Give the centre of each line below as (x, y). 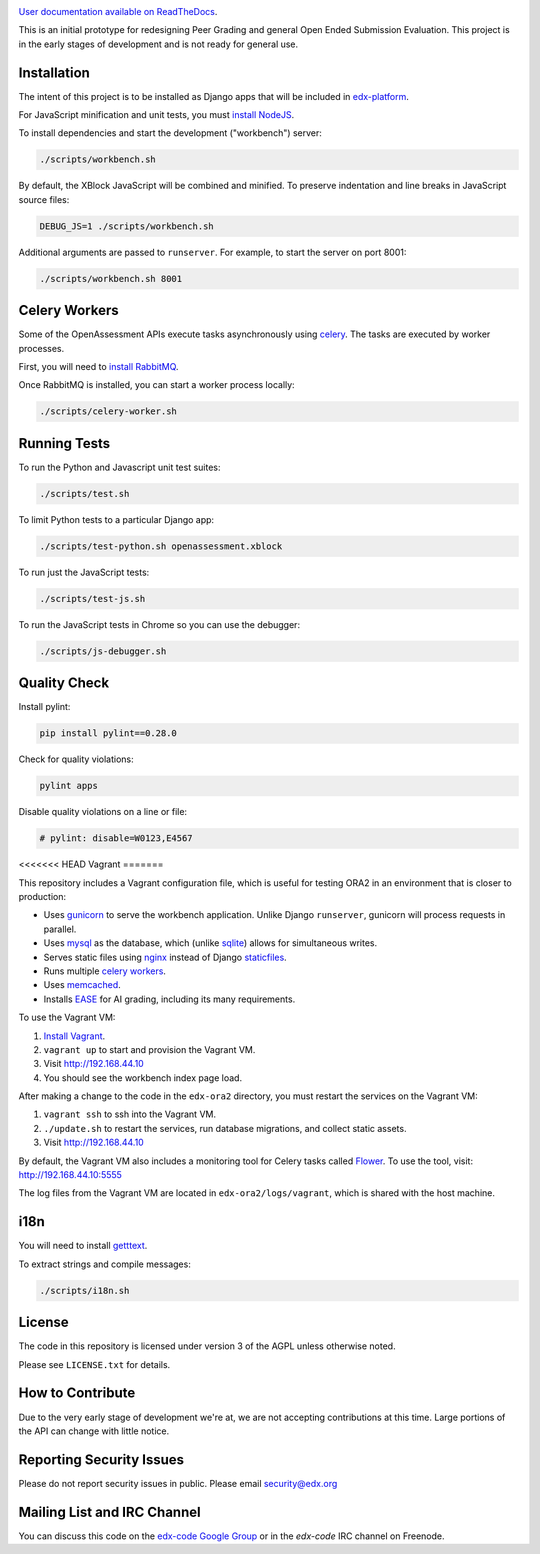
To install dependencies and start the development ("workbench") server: (170, 133)
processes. (41, 348)
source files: (44, 199)
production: (42, 897)
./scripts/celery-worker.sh (108, 411)
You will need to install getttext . (83, 1246)
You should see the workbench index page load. (143, 1077)
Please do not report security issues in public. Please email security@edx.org (178, 1483)
